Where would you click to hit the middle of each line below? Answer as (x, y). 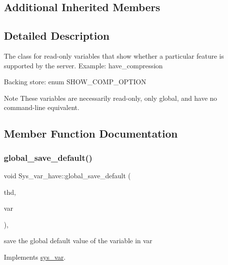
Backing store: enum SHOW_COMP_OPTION (75, 82)
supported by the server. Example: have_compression (84, 65)
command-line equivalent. (42, 107)
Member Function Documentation (91, 133)
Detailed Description (57, 36)
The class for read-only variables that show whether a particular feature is (114, 55)
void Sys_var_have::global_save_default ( (67, 175)
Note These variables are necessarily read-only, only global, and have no (111, 98)
